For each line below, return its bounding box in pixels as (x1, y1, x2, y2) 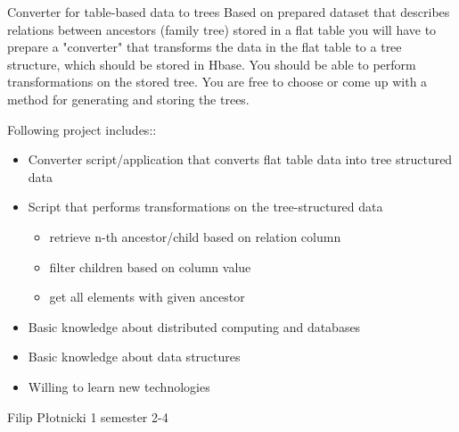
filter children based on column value (49, 257, 251, 276)
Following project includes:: (7, 120, 157, 138)
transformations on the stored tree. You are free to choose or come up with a (7, 72, 428, 91)
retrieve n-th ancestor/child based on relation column (49, 227, 341, 245)
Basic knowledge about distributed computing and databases (28, 317, 361, 336)
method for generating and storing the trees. (7, 89, 250, 108)
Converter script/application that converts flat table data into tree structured (28, 150, 453, 169)
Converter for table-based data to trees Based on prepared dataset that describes (7, 3, 450, 21)
